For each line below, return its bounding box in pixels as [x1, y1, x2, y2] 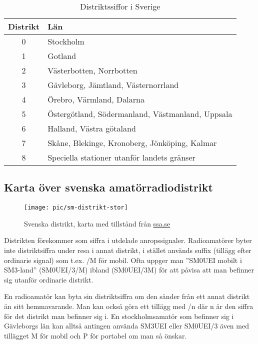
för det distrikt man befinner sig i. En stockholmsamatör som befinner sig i [4, 310, 234, 321]
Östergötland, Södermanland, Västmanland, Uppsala [47, 108, 232, 119]
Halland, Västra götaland [47, 122, 136, 134]
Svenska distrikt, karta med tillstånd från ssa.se [24, 218, 170, 228]
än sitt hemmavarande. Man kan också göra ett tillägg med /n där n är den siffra [4, 301, 253, 311]
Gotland [47, 50, 76, 61]
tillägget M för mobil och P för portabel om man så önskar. [4, 330, 187, 340]
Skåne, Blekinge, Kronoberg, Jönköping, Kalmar [47, 137, 217, 148]
